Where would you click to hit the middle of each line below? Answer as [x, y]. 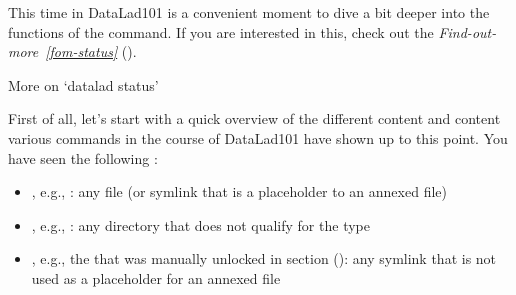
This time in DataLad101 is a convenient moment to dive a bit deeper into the [249, 12]
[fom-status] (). [91, 51]
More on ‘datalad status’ [83, 84]
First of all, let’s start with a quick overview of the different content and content [254, 118]
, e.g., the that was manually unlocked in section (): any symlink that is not [264, 258]
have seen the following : [83, 157]
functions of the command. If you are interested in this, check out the [221, 31]
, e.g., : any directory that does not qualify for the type [200, 224]
